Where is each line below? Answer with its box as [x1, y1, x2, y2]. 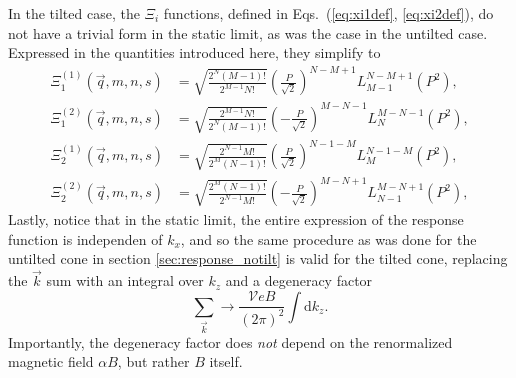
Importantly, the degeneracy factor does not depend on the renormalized [8, 331, 453, 352]
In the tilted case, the [8, 3, 140, 23]
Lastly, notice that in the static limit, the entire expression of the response [8, 209, 464, 230]
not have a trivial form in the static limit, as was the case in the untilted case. [8, 22, 488, 43]
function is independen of [8, 228, 163, 249]
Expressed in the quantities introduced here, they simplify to [8, 42, 381, 63]
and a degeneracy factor [225, 270, 373, 291]
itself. [209, 351, 243, 372]
